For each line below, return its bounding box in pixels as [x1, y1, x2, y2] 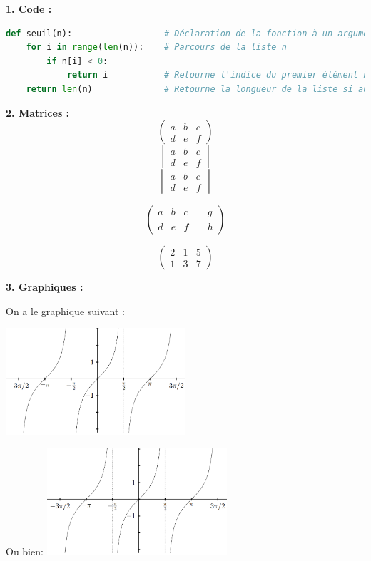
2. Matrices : [6, 105, 70, 120]
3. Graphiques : [6, 279, 83, 294]
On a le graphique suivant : [6, 303, 125, 318]
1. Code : [6, 1, 52, 16]
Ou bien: [6, 543, 44, 558]
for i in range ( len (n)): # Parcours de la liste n [26, 42, 287, 53]
